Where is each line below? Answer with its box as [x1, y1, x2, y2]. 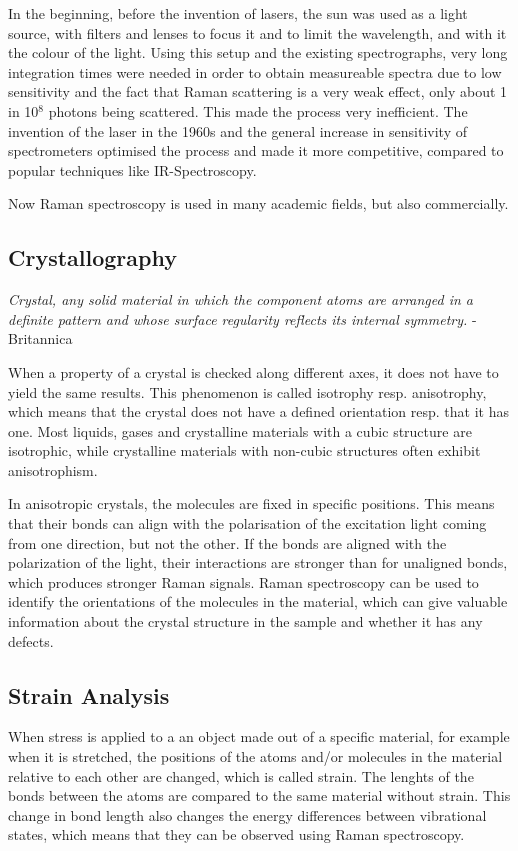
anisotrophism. [8, 459, 98, 480]
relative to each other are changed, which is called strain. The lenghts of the [8, 765, 474, 786]
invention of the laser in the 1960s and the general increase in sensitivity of [8, 120, 467, 141]
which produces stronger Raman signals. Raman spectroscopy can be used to [8, 571, 479, 592]
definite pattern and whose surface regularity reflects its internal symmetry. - [8, 308, 477, 329]
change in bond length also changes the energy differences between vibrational [8, 804, 487, 825]
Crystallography [8, 242, 177, 273]
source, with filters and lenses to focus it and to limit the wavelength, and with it [8, 22, 507, 43]
